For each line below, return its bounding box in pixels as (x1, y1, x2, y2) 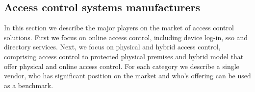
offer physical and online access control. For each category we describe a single (4, 61, 239, 71)
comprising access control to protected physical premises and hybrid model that (4, 51, 244, 61)
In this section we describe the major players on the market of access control (4, 23, 234, 33)
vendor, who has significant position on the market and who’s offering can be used (4, 70, 251, 81)
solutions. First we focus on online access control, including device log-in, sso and (4, 32, 248, 42)
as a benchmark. (4, 80, 53, 90)
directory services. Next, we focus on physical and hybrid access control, (4, 42, 221, 52)
